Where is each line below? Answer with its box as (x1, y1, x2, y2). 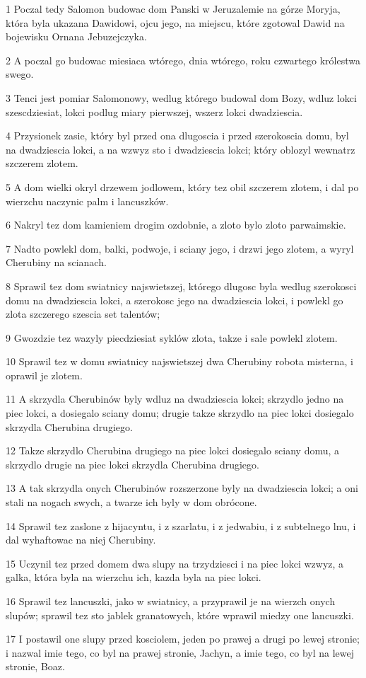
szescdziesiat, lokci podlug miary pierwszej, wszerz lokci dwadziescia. (6, 104, 303, 119)
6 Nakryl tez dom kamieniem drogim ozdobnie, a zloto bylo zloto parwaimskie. (6, 217, 346, 232)
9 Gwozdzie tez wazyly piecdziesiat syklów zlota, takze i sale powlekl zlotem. (6, 330, 338, 345)
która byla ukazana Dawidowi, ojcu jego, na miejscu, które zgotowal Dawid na (6, 15, 345, 30)
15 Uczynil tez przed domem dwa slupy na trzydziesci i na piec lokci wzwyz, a (6, 556, 344, 570)
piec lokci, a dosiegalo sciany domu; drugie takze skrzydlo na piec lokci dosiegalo (6, 406, 354, 420)
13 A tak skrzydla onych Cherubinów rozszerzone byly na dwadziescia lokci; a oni (6, 481, 358, 495)
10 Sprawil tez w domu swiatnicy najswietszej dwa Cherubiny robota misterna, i (6, 354, 354, 369)
